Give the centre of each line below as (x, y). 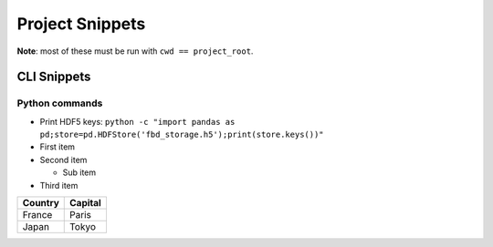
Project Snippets (81, 24)
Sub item (79, 172)
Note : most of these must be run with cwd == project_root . (135, 51)
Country (41, 203)
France (37, 215)
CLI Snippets (54, 77)
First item (58, 147)
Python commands (60, 103)
